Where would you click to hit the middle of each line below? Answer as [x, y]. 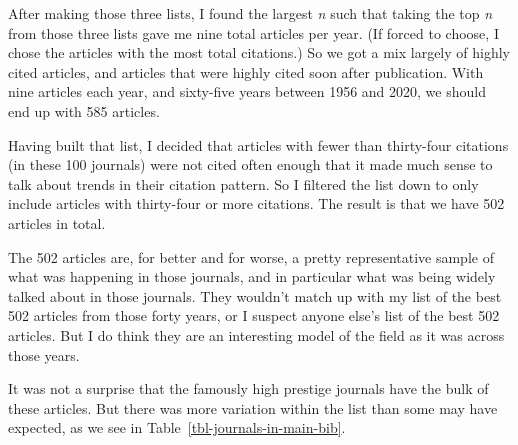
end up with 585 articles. [84, 110]
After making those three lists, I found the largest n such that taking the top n [250, 13]
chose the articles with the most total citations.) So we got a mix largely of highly [259, 52]
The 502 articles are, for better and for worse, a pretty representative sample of [251, 256]
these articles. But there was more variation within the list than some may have [253, 407]
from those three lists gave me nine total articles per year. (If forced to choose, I [253, 32]
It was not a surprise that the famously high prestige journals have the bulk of [248, 388]
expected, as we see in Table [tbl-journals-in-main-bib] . [177, 427]
